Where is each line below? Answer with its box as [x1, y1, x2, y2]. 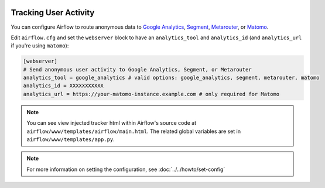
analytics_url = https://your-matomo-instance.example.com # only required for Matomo [23, 91, 280, 97]
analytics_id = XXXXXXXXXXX [23, 83, 104, 89]
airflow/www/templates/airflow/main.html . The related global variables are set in [26, 128, 241, 135]
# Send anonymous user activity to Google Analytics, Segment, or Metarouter [23, 66, 252, 73]
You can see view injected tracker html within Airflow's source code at [26, 119, 197, 127]
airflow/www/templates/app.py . [26, 136, 115, 143]
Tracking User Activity [11, 8, 95, 18]
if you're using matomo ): [11, 42, 69, 49]
